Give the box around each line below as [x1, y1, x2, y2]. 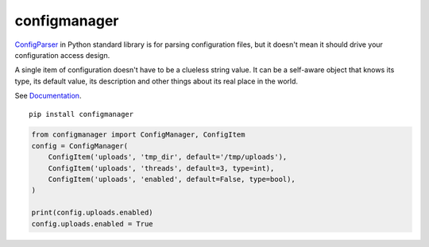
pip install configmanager [29, 110, 134, 118]
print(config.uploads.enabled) [31, 208, 154, 218]
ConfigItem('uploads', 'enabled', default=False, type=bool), [48, 175, 296, 184]
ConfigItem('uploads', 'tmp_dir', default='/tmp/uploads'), [48, 152, 288, 162]
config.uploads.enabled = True [31, 219, 154, 228]
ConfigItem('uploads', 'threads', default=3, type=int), [48, 164, 275, 172]
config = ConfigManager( [31, 141, 129, 150]
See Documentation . [14, 91, 82, 101]
